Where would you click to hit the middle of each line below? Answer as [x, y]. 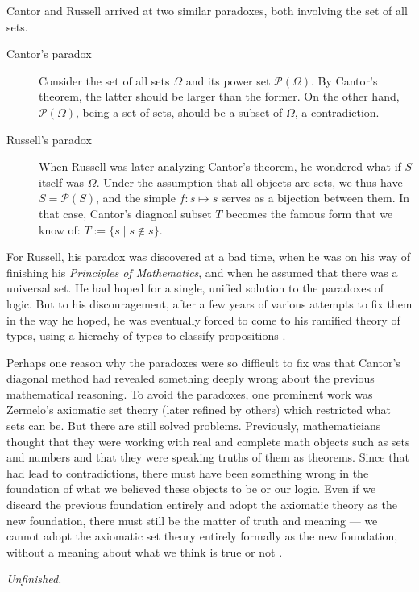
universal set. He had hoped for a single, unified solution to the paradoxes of [195, 288]
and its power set [228, 80]
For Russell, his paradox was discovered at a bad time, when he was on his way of [209, 257]
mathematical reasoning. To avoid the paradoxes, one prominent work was [190, 393]
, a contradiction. [337, 112]
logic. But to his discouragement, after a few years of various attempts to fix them [209, 303]
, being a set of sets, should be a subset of [179, 112]
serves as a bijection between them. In [315, 198]
